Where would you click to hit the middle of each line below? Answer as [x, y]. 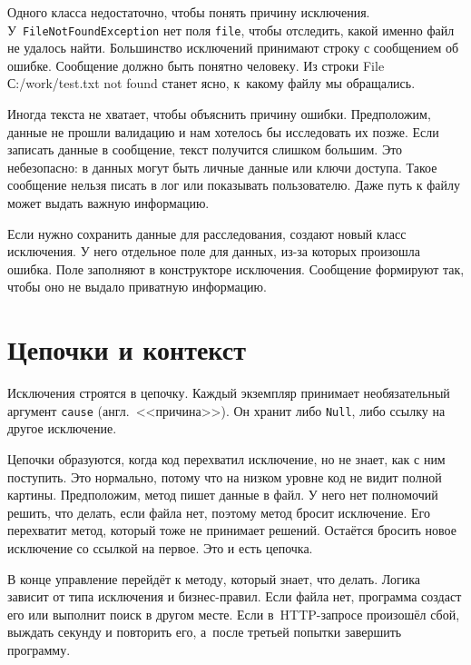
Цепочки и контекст [127, 349]
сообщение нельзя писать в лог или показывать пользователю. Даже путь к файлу [234, 185]
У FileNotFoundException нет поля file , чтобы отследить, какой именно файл [231, 30]
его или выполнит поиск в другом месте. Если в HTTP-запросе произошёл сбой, [234, 614]
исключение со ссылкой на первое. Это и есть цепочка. [160, 547]
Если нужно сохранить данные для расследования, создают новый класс [207, 233]
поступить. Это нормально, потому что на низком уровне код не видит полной [225, 476]
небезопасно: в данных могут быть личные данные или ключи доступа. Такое [222, 167]
